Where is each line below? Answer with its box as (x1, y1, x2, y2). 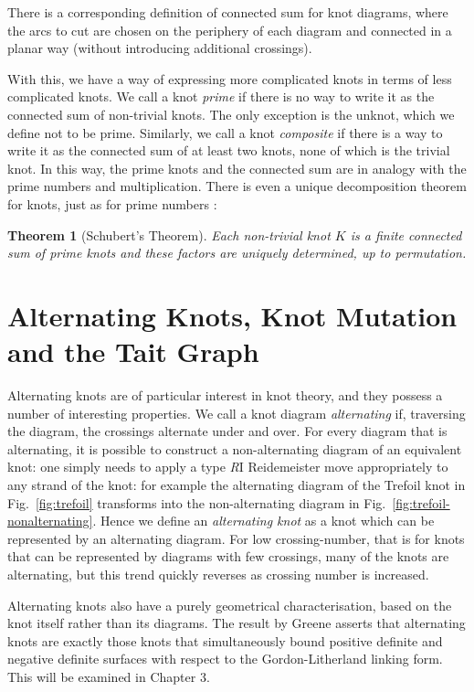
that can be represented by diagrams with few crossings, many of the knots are (7, 547, 449, 566)
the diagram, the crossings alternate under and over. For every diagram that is (7, 421, 448, 441)
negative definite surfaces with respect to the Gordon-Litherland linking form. (7, 649, 443, 668)
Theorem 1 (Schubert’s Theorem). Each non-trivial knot (7, 225, 331, 244)
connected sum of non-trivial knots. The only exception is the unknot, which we (7, 104, 455, 123)
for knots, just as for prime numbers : (7, 194, 217, 213)
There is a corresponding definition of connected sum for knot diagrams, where (7, 3, 448, 21)
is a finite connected (350, 225, 462, 244)
